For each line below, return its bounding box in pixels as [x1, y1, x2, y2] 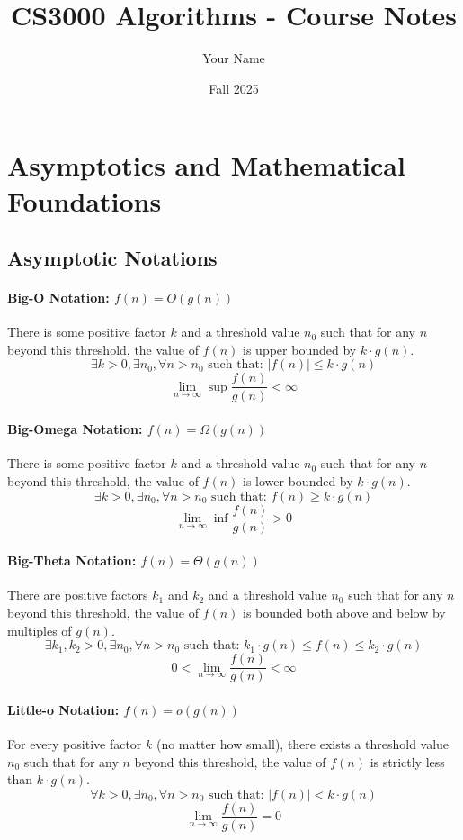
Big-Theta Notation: [7, 551, 137, 570]
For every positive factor [7, 735, 142, 753]
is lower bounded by [243, 471, 353, 490]
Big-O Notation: [7, 288, 110, 307]
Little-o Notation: [7, 700, 120, 718]
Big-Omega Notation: [7, 420, 143, 438]
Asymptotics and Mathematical [7, 147, 405, 184]
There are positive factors [7, 585, 148, 604]
